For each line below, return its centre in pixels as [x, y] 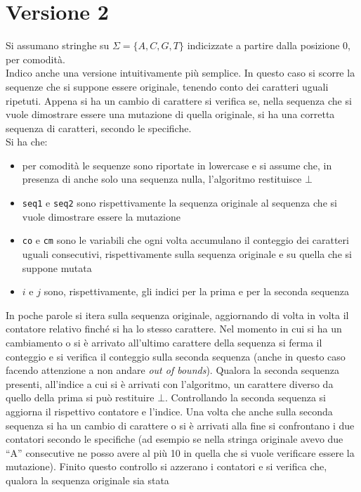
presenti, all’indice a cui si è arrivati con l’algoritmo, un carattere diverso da [170, 383]
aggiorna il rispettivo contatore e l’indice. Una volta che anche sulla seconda [169, 411]
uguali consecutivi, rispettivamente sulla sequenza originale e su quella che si [187, 253]
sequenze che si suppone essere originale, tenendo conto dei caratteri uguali [167, 86]
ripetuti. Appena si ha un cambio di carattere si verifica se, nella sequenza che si [179, 100]
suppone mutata [57, 267]
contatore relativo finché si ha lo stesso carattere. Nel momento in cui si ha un [174, 329]
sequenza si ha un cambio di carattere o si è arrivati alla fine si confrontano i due [180, 425]
